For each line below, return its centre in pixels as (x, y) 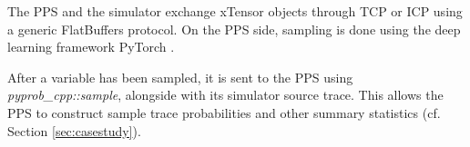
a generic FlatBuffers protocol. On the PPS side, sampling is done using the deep (234, 29)
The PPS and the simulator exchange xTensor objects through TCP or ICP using (235, 11)
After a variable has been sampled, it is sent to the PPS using (180, 77)
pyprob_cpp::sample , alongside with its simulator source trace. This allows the (225, 95)
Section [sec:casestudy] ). (74, 130)
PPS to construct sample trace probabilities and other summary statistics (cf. (224, 112)
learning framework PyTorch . (91, 47)
